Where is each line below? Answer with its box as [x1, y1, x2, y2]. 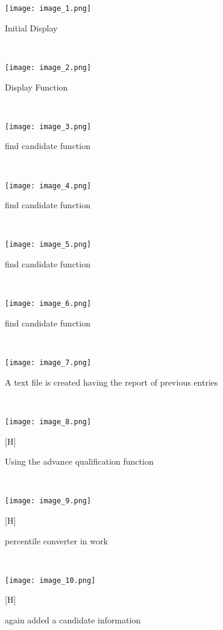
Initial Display [5, 21, 58, 34]
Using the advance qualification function [5, 455, 154, 468]
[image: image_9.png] [5, 497, 92, 506]
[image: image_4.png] [5, 181, 92, 190]
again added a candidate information [5, 614, 141, 626]
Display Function [5, 80, 68, 93]
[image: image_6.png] [5, 299, 92, 308]
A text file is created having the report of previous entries [5, 375, 218, 388]
